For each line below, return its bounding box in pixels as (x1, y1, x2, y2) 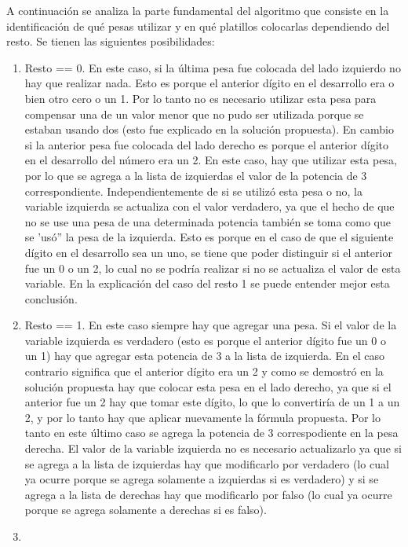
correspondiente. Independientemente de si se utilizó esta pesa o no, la (24, 182, 362, 199)
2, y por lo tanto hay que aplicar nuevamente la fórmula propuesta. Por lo (24, 409, 381, 425)
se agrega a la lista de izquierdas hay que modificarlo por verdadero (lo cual (24, 455, 389, 472)
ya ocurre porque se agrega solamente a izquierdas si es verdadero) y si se (24, 471, 379, 487)
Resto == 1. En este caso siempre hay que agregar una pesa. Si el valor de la (24, 317, 397, 333)
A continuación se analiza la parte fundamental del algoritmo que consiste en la (6, 2, 389, 18)
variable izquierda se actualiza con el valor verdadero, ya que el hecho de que (24, 198, 395, 215)
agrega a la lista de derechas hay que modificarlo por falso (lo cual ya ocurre (24, 486, 392, 502)
